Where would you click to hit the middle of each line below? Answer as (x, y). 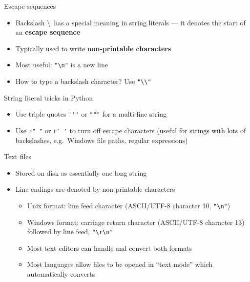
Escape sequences (30, 6)
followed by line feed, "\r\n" (70, 232)
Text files (18, 156)
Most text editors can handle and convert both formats (110, 248)
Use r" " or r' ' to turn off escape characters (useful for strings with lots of (131, 130)
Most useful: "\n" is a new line (62, 65)
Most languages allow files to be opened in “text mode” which (120, 264)
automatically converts (61, 274)
